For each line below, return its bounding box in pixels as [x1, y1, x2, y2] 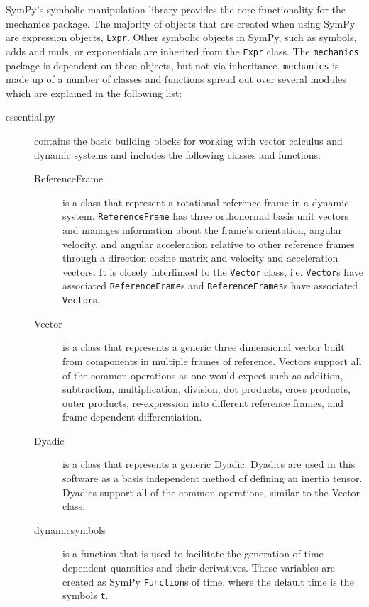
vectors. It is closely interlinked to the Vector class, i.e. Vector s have [62, 264, 363, 279]
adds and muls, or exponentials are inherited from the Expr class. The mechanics [6, 43, 359, 58]
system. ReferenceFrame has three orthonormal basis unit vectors [62, 208, 349, 223]
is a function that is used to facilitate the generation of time [62, 546, 324, 561]
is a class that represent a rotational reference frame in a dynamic [62, 194, 349, 209]
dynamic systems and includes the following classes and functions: [34, 147, 321, 162]
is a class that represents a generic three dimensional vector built [62, 340, 345, 355]
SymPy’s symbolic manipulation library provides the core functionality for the [6, 2, 346, 16]
